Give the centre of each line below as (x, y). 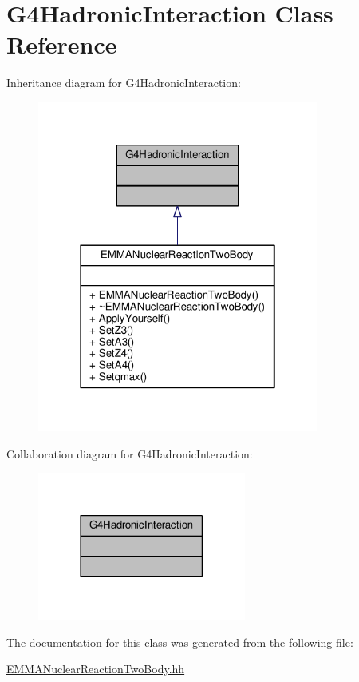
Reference (62, 44)
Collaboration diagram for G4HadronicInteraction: (130, 453)
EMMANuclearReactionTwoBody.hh (96, 669)
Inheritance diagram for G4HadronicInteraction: (124, 83)
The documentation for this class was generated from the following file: (180, 642)
